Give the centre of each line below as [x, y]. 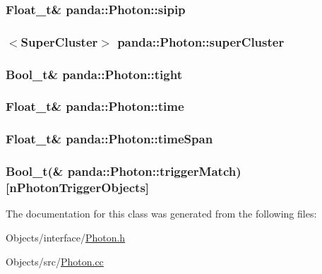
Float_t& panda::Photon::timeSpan [109, 139]
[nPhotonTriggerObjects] [78, 187]
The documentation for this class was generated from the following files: [161, 214]
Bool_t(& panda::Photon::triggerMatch [121, 171]
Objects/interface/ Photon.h [66, 237]
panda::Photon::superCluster [201, 41]
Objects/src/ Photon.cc [55, 261]
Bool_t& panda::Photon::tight [94, 74]
